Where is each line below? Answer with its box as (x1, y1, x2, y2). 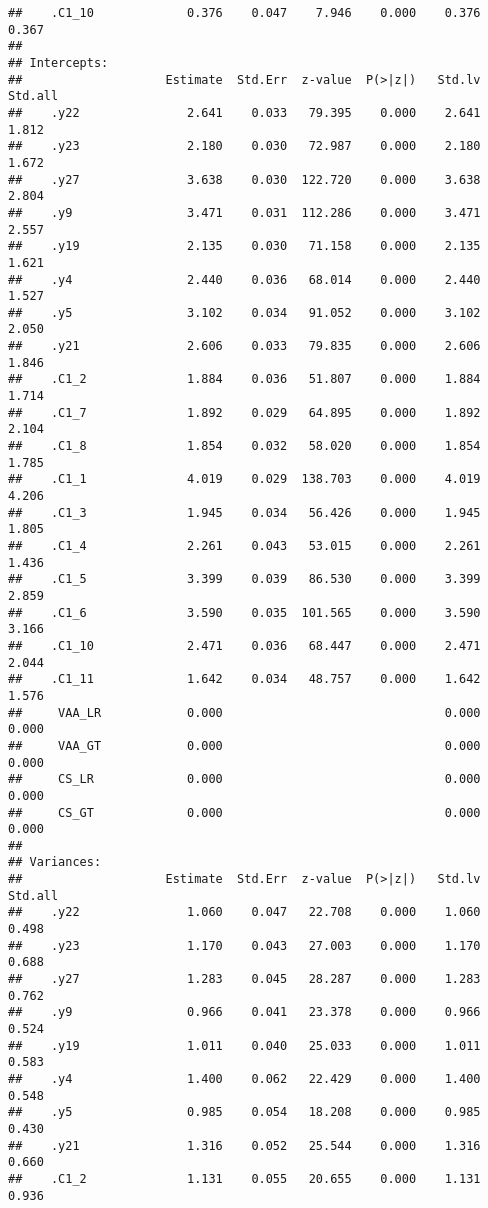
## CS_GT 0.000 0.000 (8, 805, 481, 820)
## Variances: (8, 855, 102, 870)
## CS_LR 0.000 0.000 (8, 772, 481, 787)
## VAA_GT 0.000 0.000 (8, 738, 481, 753)
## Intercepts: (8, 55, 109, 70)
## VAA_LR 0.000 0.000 (8, 705, 481, 720)
